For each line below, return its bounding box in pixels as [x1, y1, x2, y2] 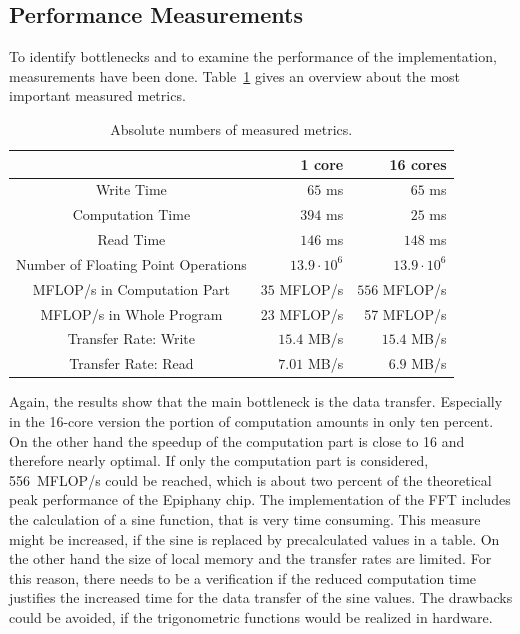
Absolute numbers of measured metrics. [110, 118, 353, 139]
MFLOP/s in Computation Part [32, 278, 231, 299]
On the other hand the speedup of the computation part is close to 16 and [9, 430, 465, 451]
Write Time [96, 179, 167, 200]
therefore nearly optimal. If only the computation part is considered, [9, 450, 429, 471]
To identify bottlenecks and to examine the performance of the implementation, [9, 46, 497, 67]
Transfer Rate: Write [67, 328, 195, 349]
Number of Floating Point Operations [16, 253, 247, 274]
